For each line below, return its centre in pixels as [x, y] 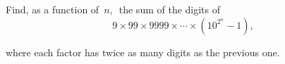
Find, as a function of [53, 9]
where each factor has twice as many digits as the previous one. [143, 52]
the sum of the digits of [170, 9]
